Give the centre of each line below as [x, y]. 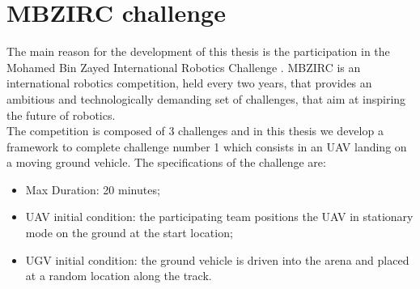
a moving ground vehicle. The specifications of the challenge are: [166, 162]
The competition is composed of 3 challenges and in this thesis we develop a [195, 131]
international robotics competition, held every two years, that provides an [189, 83]
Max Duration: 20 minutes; [93, 189]
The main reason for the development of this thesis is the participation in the [198, 51]
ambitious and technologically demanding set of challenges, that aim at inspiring [206, 98]
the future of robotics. [61, 115]
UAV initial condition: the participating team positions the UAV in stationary [219, 217]
